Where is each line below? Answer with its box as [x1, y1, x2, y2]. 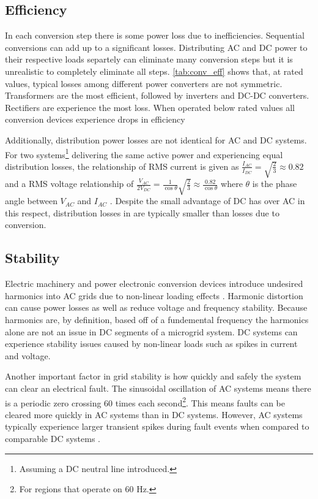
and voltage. [5, 349, 51, 362]
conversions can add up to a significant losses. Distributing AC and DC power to [5, 40, 308, 53]
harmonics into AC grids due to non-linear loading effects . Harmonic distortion [5, 289, 303, 302]
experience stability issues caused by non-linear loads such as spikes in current [5, 337, 298, 350]
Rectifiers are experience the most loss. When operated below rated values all [5, 101, 295, 113]
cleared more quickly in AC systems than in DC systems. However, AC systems [5, 408, 303, 421]
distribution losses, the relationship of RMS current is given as [5, 159, 239, 172]
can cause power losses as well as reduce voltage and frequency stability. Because [5, 301, 308, 314]
